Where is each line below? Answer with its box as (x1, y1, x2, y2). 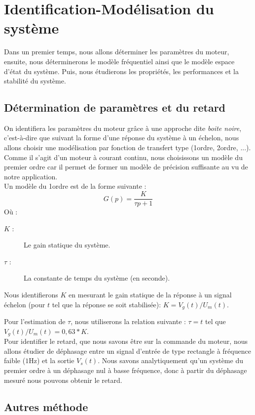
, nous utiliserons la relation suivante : (71, 316, 186, 327)
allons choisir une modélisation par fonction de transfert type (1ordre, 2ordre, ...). (4, 142, 251, 153)
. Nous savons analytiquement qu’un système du (98, 355, 243, 366)
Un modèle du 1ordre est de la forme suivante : (4, 181, 146, 191)
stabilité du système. (4, 76, 66, 86)
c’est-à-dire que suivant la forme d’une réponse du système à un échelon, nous (4, 132, 239, 143)
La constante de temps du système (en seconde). (24, 273, 170, 283)
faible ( (4, 355, 26, 366)
